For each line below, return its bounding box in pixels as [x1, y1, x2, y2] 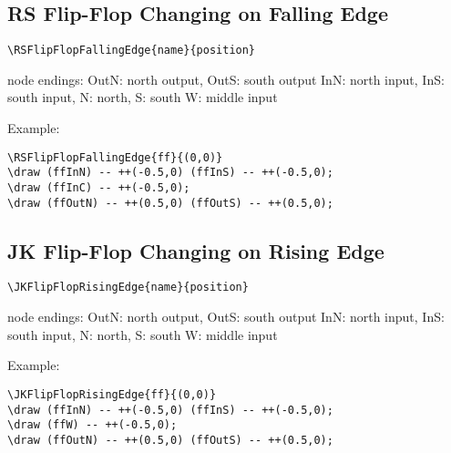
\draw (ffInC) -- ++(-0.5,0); [7, 180, 190, 194]
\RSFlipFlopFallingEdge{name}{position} [7, 44, 256, 57]
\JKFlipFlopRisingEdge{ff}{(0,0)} [7, 387, 217, 401]
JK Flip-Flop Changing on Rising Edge [7, 236, 384, 264]
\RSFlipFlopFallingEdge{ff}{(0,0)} [7, 150, 223, 164]
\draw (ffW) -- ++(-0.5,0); [7, 418, 178, 432]
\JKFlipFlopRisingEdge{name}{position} [7, 281, 249, 294]
